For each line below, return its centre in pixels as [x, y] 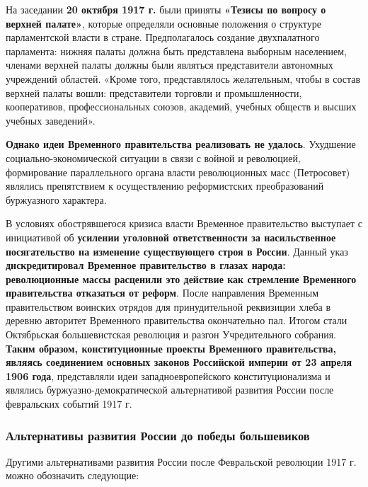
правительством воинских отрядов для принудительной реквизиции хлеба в [168, 306]
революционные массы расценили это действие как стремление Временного [181, 279]
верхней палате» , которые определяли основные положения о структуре [164, 23]
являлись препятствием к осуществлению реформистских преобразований [165, 186]
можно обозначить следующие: [73, 475]
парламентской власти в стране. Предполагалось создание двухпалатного [163, 37]
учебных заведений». [51, 120]
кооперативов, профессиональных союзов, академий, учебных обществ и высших [181, 107]
